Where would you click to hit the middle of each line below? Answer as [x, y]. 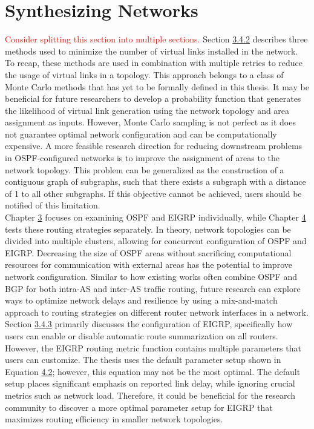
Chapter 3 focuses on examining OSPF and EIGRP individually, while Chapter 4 [155, 217]
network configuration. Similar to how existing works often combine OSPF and [151, 276]
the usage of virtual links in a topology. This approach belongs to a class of [144, 74]
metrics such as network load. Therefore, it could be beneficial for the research [150, 395]
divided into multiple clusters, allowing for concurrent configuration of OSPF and [156, 241]
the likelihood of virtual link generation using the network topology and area [147, 110]
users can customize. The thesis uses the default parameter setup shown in [143, 360]
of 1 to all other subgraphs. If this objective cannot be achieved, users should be [153, 193]
